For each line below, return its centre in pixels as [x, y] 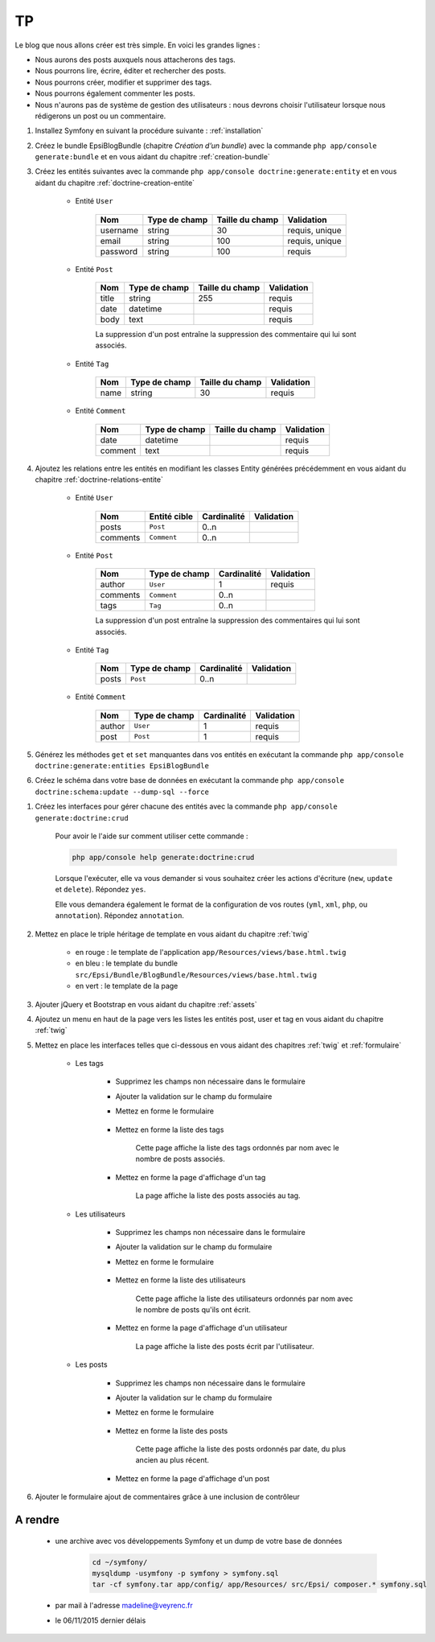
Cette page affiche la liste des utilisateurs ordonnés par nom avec [244, 1298]
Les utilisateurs [101, 1214]
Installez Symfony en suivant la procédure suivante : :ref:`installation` [149, 131]
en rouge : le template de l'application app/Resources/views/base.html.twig [211, 952]
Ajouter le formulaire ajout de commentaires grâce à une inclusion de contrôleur [168, 1497]
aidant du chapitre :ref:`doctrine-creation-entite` [115, 183]
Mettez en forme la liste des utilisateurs [181, 1280]
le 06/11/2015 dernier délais [101, 1620]
